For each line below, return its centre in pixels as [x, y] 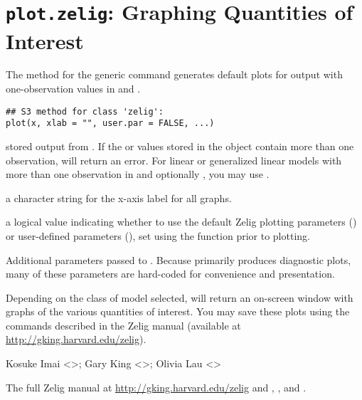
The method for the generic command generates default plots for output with [174, 74]
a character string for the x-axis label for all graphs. [119, 198]
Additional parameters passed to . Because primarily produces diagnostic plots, [179, 259]
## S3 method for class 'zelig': [85, 111]
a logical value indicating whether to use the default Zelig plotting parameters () [181, 222]
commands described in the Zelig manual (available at [123, 325]
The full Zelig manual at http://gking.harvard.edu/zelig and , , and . [156, 387]
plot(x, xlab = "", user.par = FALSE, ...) [110, 123]
